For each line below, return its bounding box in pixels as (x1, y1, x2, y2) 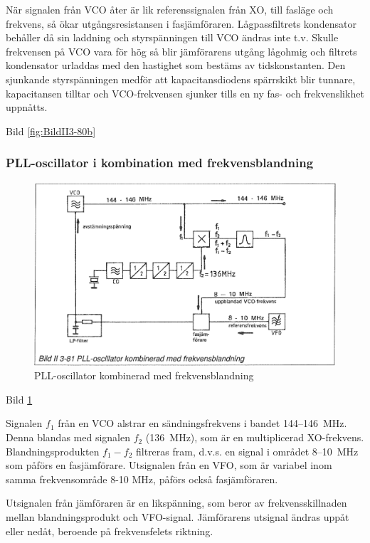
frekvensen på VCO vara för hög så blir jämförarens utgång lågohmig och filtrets (6, 43, 357, 58)
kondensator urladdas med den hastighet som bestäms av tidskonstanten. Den (6, 58, 346, 73)
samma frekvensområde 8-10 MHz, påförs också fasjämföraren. (6, 471, 278, 486)
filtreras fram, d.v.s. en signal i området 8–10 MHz (136, 443, 359, 458)
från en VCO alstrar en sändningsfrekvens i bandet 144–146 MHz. (58, 416, 347, 431)
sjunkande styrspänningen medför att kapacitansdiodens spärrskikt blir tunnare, (6, 71, 356, 86)
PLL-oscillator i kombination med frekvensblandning (6, 154, 314, 172)
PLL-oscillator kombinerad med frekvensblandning (34, 368, 254, 383)
